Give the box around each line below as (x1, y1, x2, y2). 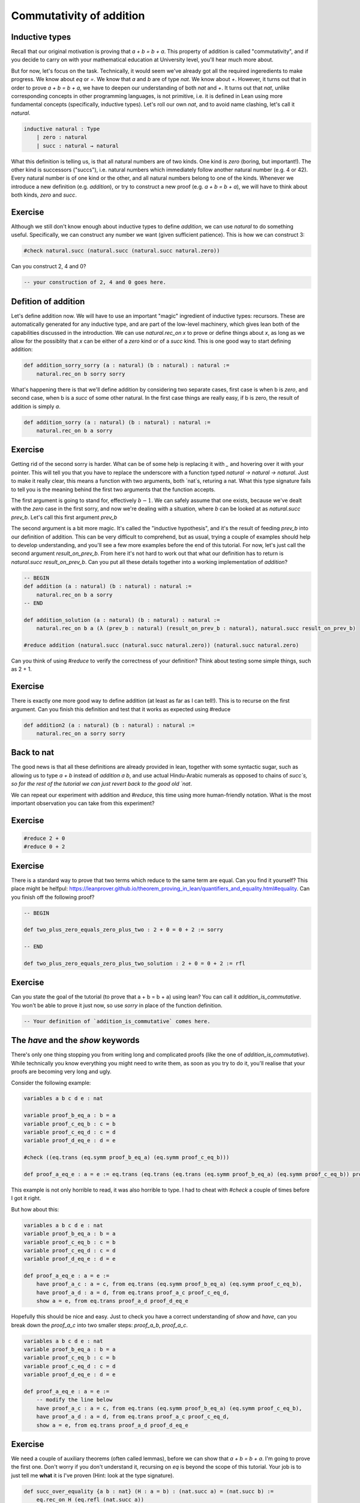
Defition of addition (11, 296, 85, 307)
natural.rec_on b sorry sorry (36, 370, 125, 377)
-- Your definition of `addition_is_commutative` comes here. (23, 1018, 211, 1024)
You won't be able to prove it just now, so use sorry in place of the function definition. (11, 1002, 223, 1009)
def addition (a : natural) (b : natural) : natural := (23, 583, 192, 590)
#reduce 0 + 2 (23, 843, 65, 850)
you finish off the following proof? (11, 893, 95, 901)
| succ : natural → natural (36, 142, 119, 149)
